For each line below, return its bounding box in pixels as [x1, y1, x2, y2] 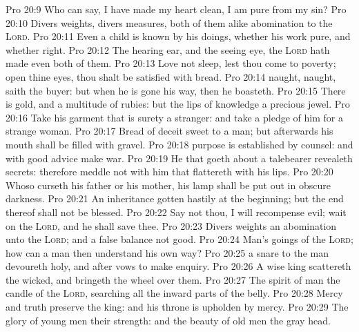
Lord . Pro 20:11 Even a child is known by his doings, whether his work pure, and [6, 29, 351, 43]
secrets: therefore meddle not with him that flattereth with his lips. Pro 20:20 [6, 164, 333, 179]
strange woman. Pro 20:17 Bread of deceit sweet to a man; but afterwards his [6, 124, 333, 138]
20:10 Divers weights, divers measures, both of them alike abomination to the [6, 15, 333, 30]
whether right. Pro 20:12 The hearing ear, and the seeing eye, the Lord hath [6, 42, 330, 57]
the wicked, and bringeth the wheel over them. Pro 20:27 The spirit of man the [6, 272, 340, 286]
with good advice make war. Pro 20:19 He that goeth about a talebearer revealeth [6, 150, 353, 165]
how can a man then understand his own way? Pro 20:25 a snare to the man [6, 245, 329, 260]
